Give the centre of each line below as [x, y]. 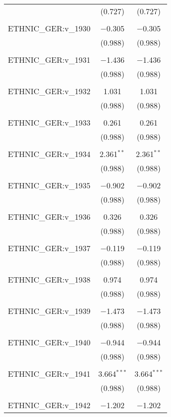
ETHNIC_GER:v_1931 [49, 60]
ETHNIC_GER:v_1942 [49, 405]
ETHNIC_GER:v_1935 [49, 185]
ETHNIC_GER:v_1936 [49, 217]
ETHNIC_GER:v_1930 [49, 28]
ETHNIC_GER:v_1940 [49, 342]
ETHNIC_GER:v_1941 [49, 374]
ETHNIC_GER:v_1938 [49, 279]
